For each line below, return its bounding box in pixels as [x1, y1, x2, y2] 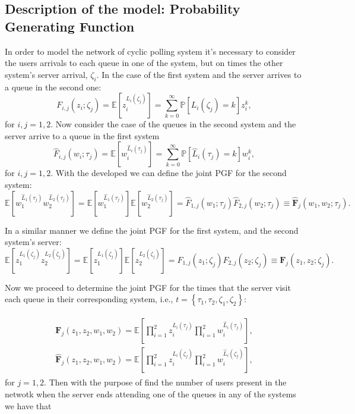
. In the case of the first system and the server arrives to [96, 68, 302, 80]
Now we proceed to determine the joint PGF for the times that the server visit [5, 281, 291, 293]
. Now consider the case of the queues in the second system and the [50, 118, 296, 130]
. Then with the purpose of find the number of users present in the [44, 376, 287, 388]
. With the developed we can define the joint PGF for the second [50, 167, 287, 179]
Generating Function [5, 17, 135, 35]
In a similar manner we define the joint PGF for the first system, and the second [5, 224, 299, 236]
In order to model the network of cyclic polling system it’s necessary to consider [5, 45, 296, 57]
